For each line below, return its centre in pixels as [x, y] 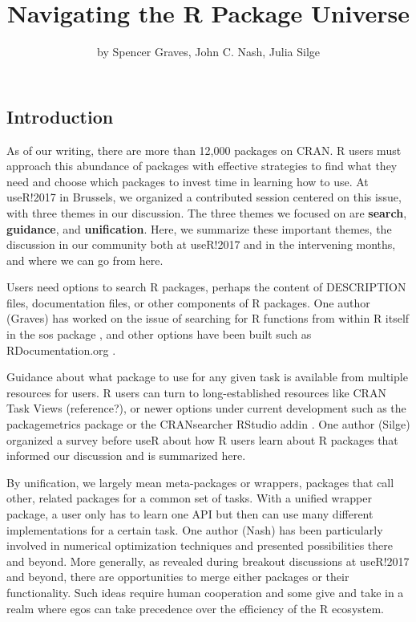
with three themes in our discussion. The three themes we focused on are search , [207, 212]
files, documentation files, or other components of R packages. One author [188, 302]
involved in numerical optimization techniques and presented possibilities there [200, 545]
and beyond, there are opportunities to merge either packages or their [178, 577]
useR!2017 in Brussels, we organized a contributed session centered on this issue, [204, 197]
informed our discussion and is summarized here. [126, 455]
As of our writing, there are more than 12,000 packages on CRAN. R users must [204, 150]
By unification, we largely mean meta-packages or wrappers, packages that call [200, 482]
